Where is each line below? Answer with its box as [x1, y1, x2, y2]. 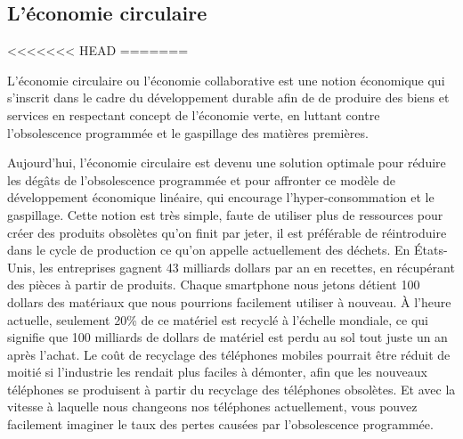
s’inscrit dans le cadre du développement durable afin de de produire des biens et [7, 88, 450, 107]
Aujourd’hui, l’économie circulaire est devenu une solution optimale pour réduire [7, 153, 446, 172]
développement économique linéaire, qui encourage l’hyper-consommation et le [7, 188, 435, 207]
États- [413, 240, 448, 259]
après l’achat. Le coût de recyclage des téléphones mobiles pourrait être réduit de [7, 345, 451, 363]
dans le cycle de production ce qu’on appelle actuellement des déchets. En [7, 240, 410, 259]
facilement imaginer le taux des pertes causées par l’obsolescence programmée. [7, 415, 434, 434]
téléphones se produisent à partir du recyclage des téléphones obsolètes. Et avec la [7, 379, 456, 398]
